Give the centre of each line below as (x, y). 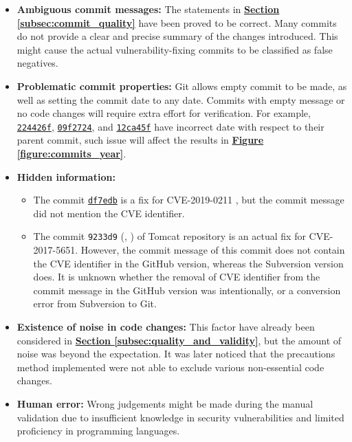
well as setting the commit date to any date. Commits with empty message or (181, 99)
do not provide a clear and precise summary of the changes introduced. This (177, 36)
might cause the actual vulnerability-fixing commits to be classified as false (175, 49)
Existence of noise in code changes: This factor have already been (166, 327)
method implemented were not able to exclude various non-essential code (170, 367)
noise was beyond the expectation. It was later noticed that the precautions (176, 354)
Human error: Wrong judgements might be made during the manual (165, 404)
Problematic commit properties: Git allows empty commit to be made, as (182, 86)
